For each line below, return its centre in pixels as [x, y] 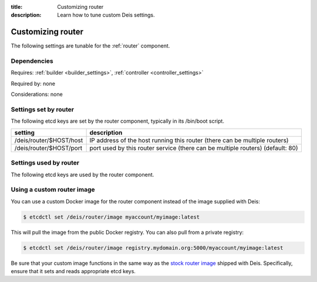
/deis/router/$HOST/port [48, 148]
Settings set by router [43, 109]
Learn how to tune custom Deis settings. [106, 15]
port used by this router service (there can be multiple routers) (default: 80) [194, 148]
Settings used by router [45, 163]
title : [17, 7]
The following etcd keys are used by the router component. [82, 174]
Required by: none [33, 83]
